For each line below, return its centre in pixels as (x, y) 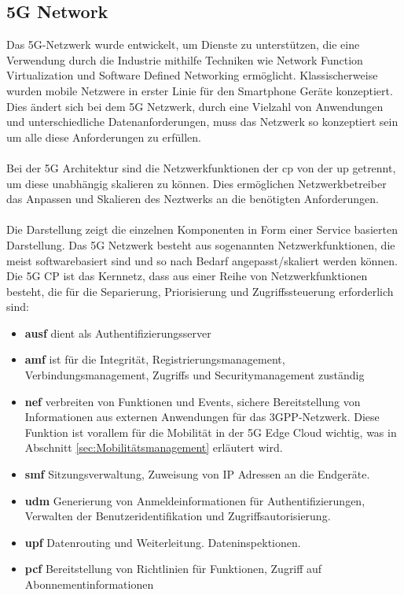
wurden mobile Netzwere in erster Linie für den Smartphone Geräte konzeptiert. (200, 90)
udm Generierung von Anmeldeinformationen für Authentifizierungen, (195, 500)
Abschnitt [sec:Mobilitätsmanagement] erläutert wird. (154, 447)
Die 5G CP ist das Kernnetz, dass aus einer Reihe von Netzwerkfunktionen (187, 276)
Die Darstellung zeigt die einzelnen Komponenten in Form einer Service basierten (202, 229)
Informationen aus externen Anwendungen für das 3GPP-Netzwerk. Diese (202, 417)
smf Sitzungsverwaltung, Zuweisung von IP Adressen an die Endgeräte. (197, 474)
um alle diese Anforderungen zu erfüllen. (104, 137)
